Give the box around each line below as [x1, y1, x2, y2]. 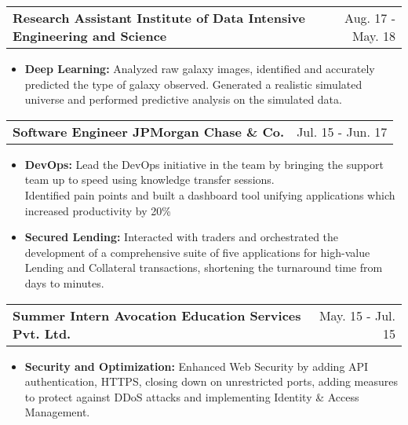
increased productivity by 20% [24, 202, 171, 218]
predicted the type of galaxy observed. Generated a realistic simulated [24, 75, 362, 92]
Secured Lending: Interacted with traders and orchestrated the [24, 229, 339, 245]
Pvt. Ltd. [13, 324, 71, 343]
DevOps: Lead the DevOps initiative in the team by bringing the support [24, 156, 384, 172]
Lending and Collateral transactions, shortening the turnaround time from [24, 259, 383, 276]
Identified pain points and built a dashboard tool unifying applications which [24, 186, 395, 203]
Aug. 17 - [344, 9, 395, 27]
